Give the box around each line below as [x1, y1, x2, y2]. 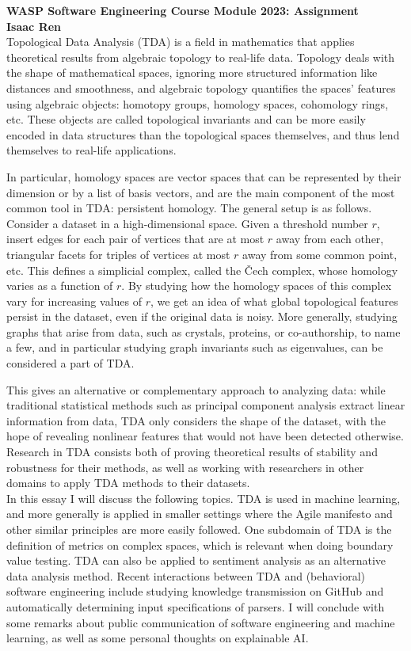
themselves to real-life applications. [6, 142, 177, 158]
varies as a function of [6, 277, 113, 294]
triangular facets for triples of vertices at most [6, 246, 230, 262]
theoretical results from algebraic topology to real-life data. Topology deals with [6, 48, 395, 65]
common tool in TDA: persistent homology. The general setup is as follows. [6, 200, 372, 216]
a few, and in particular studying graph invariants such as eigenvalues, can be [6, 339, 383, 356]
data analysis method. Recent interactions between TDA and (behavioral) [6, 567, 365, 584]
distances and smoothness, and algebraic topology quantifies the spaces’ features [6, 79, 396, 96]
